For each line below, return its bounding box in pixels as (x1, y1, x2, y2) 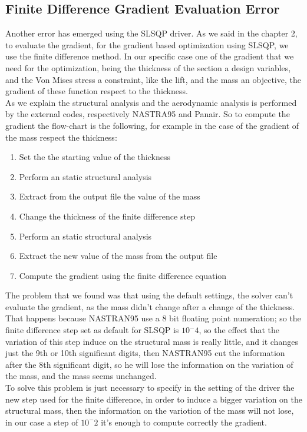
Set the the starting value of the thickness (19, 151, 170, 163)
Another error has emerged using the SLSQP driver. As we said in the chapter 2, (5, 27, 298, 39)
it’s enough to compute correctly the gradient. (101, 416, 267, 428)
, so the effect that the (199, 324, 279, 336)
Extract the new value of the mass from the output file (19, 250, 217, 262)
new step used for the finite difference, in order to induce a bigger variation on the (5, 393, 302, 405)
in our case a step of (5, 416, 78, 428)
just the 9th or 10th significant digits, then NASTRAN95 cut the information (5, 347, 285, 359)
